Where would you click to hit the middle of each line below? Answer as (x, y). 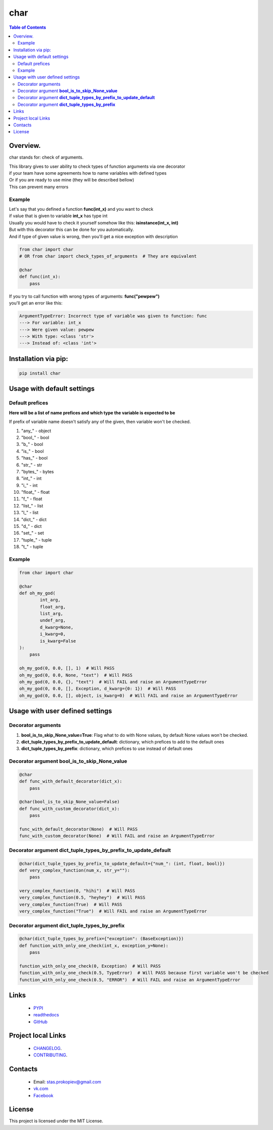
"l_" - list (30, 513)
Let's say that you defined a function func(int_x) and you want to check (81, 209)
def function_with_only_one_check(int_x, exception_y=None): (94, 946)
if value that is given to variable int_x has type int (58, 216)
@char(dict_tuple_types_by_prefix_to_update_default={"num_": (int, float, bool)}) (122, 863)
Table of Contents (28, 27)
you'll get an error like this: (36, 303)
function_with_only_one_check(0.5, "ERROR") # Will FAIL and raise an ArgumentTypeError (130, 980)
